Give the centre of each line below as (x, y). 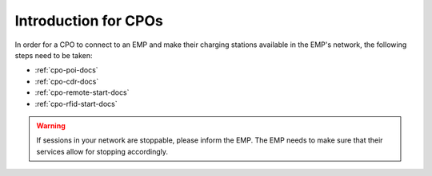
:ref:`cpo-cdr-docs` (67, 81)
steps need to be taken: (54, 55)
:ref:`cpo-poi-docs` (67, 70)
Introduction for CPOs (89, 21)
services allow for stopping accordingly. (102, 151)
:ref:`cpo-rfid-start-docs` (76, 104)
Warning (51, 125)
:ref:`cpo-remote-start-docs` (82, 92)
